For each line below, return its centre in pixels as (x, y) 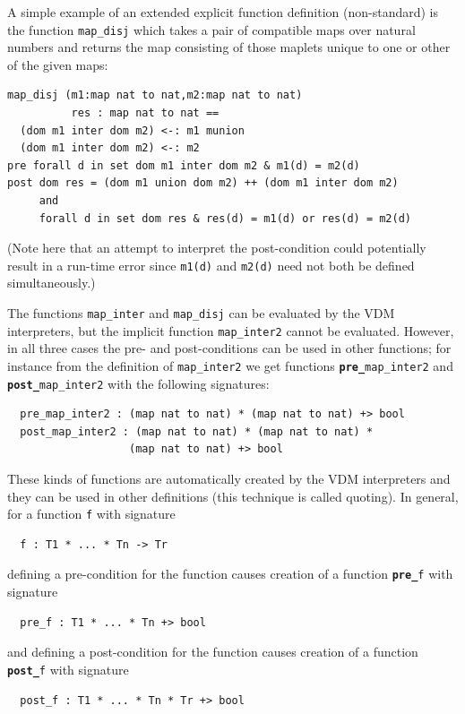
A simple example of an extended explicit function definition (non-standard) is (223, 12)
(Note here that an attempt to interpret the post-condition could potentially (217, 248)
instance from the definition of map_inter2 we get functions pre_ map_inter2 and (230, 365)
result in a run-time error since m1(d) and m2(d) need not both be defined (211, 265)
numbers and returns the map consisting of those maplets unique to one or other (229, 47)
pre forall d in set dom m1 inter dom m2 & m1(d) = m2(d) (184, 165)
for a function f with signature (91, 514)
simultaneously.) (52, 283)
